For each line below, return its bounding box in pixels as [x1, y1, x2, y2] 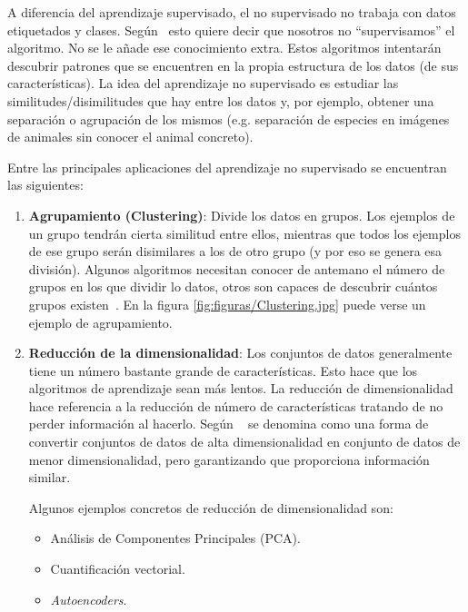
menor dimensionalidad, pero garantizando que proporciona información [28, 449, 430, 469]
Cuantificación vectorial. [50, 559, 185, 578]
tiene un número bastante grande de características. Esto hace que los [28, 360, 418, 380]
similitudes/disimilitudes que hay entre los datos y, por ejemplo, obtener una [7, 91, 434, 110]
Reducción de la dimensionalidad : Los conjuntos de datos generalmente [28, 343, 453, 362]
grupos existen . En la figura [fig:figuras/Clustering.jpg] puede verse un [28, 294, 426, 313]
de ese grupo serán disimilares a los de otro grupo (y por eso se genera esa [28, 242, 443, 261]
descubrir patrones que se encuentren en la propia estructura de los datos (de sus [7, 55, 459, 74]
